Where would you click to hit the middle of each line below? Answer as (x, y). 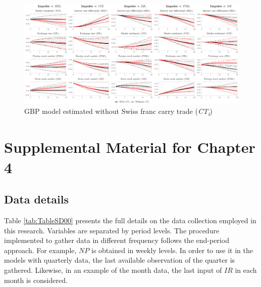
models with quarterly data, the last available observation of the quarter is (120, 260)
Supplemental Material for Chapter (130, 147)
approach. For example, (40, 250)
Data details (36, 199)
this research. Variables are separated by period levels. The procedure (112, 230)
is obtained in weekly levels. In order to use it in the (172, 250)
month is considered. (36, 280)
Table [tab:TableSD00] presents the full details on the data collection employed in (130, 220)
